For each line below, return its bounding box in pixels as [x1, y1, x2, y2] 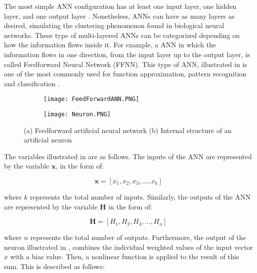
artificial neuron [24, 135, 72, 145]
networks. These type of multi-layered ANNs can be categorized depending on [4, 30, 240, 40]
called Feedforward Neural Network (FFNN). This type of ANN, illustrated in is [4, 59, 247, 69]
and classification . [4, 78, 60, 88]
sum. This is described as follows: [4, 261, 105, 271]
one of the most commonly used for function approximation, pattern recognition [4, 68, 247, 79]
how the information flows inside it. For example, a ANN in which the [4, 39, 216, 50]
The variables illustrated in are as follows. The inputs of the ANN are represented [4, 151, 252, 161]
